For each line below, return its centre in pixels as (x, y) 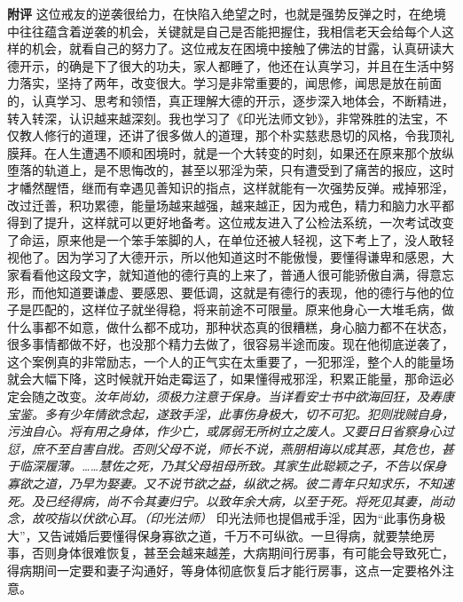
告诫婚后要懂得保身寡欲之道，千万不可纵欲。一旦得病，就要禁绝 (236, 535)
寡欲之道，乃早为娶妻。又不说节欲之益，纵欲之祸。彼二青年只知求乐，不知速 (231, 483)
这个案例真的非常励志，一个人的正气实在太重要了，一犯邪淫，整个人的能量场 (231, 361)
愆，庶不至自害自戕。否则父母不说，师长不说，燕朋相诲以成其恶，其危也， (224, 448)
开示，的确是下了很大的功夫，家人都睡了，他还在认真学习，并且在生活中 (230, 65)
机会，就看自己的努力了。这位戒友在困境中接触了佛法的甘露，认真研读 (236, 48)
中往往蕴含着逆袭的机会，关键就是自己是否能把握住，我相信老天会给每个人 (224, 31)
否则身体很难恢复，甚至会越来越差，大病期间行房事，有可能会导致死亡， (243, 553)
